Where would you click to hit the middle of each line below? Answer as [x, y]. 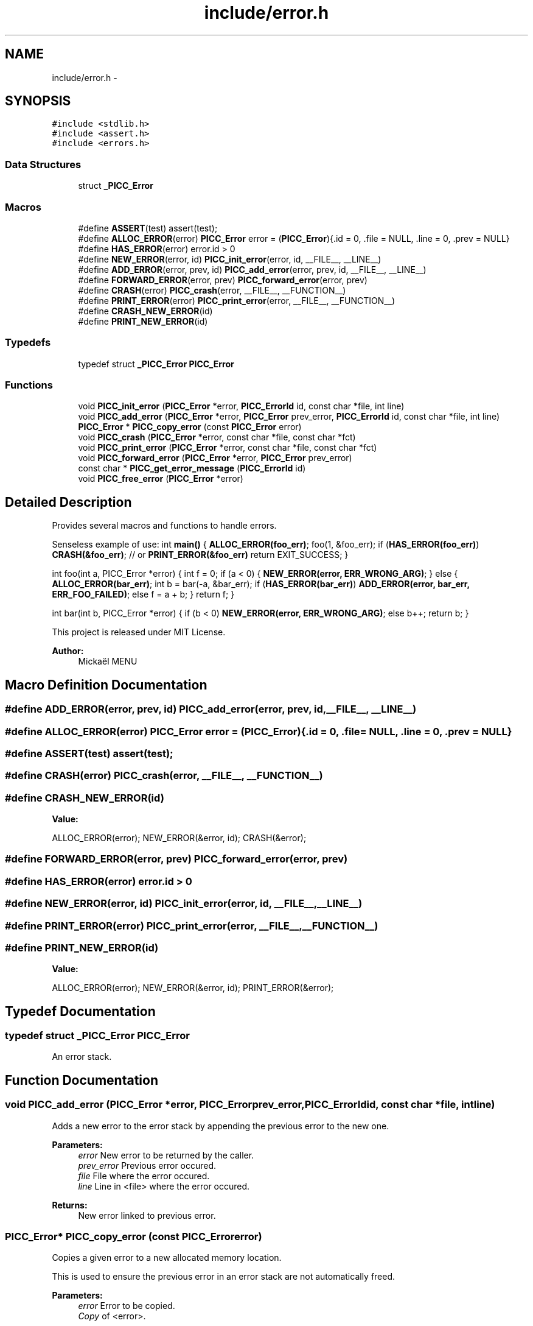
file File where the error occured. [144, 1176]
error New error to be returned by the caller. [166, 1155]
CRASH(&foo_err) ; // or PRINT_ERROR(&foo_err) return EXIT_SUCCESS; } [200, 555]
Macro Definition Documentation [106, 685]
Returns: [70, 1205]
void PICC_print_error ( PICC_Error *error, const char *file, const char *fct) [228, 448]
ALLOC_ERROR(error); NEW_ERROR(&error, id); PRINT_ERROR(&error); [193, 988]
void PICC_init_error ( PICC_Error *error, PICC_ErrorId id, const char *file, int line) [241, 406]
